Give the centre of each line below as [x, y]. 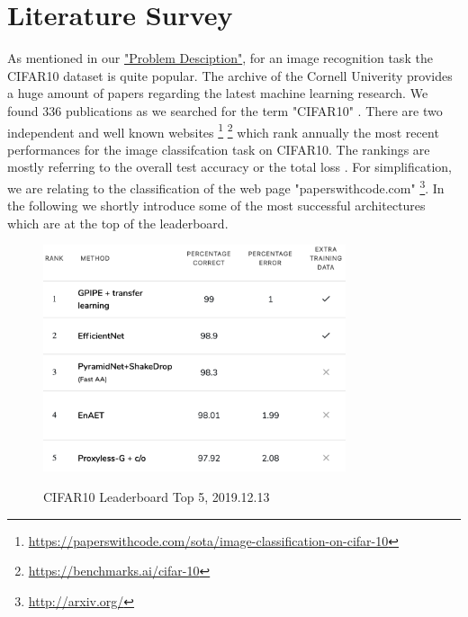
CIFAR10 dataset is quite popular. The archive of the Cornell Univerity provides [230, 75]
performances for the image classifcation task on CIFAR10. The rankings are [219, 149]
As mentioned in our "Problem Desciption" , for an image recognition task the [220, 58]
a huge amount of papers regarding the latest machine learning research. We [218, 93]
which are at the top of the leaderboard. [118, 223]
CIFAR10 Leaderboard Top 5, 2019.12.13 [157, 496]
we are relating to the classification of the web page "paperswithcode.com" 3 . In [226, 186]
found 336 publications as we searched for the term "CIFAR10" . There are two [225, 110]
